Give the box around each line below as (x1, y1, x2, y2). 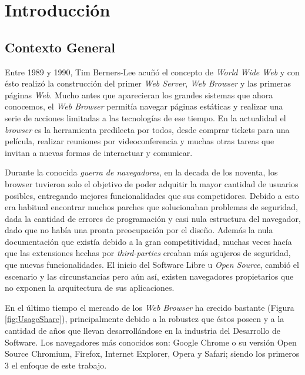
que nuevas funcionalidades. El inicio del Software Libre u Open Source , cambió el (5, 258, 299, 271)
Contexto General (5, 38, 115, 56)
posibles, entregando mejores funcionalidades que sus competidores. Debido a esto (5, 189, 299, 201)
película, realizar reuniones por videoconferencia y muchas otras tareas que (5, 135, 274, 147)
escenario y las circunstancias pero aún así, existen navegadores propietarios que (5, 270, 294, 282)
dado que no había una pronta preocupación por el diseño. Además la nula (5, 224, 273, 236)
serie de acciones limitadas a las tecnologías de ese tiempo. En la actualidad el (5, 111, 286, 124)
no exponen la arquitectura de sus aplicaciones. (5, 281, 175, 294)
